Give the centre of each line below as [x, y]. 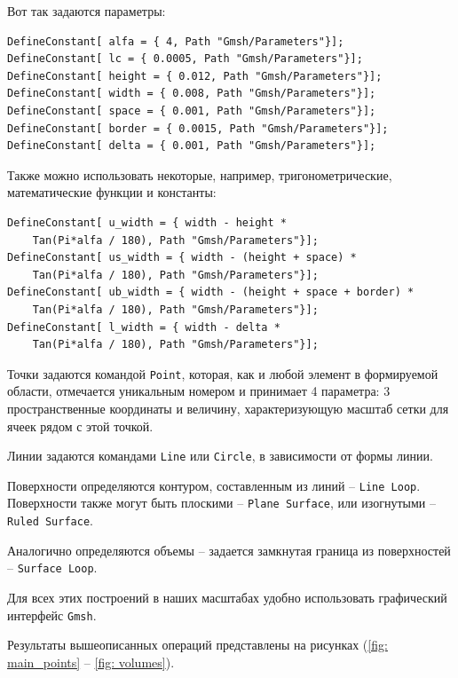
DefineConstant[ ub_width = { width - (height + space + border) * [211, 292]
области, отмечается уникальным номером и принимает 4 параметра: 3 [199, 391]
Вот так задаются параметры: [87, 11]
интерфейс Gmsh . [52, 615]
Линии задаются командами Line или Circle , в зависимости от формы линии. [220, 456]
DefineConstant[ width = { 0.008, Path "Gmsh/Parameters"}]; [192, 94]
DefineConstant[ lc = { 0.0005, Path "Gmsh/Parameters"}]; [185, 59]
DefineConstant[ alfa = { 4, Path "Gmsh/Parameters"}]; [176, 41]
